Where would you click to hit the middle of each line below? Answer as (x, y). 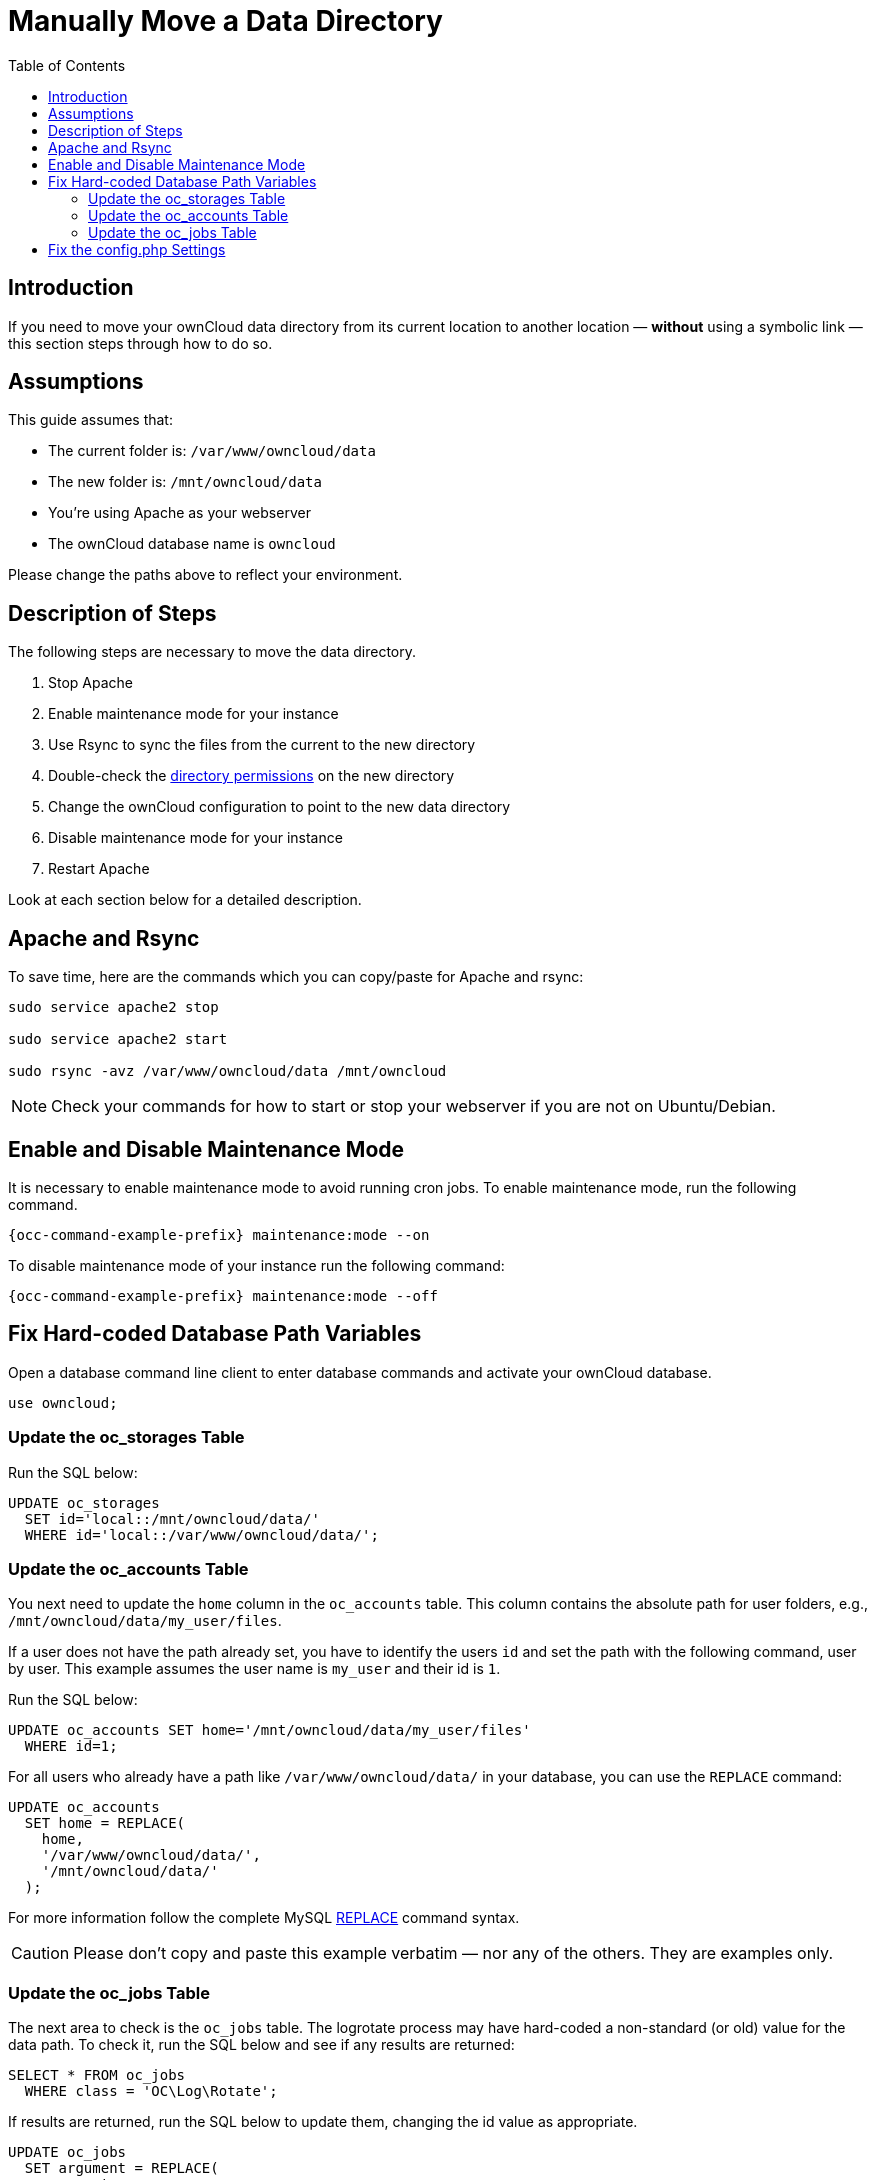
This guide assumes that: (90, 420)
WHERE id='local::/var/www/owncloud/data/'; (201, 1534)
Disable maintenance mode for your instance (195, 838)
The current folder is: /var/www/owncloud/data (212, 451)
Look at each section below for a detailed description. (185, 900)
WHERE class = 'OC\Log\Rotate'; (151, 2091)
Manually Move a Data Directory (225, 21)
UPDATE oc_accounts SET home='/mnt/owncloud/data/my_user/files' (269, 1730)
